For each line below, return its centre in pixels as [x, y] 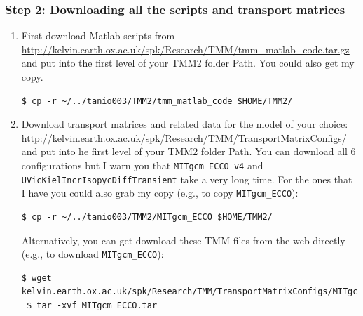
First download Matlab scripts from [98, 35]
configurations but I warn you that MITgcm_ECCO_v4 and [142, 165]
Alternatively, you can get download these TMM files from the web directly [183, 240]
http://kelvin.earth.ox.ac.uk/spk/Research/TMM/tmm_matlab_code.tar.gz [185, 49]
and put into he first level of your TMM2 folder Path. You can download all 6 [189, 151]
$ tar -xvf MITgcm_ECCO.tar [92, 305]
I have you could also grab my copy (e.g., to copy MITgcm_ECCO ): [160, 193]
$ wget [36, 278]
